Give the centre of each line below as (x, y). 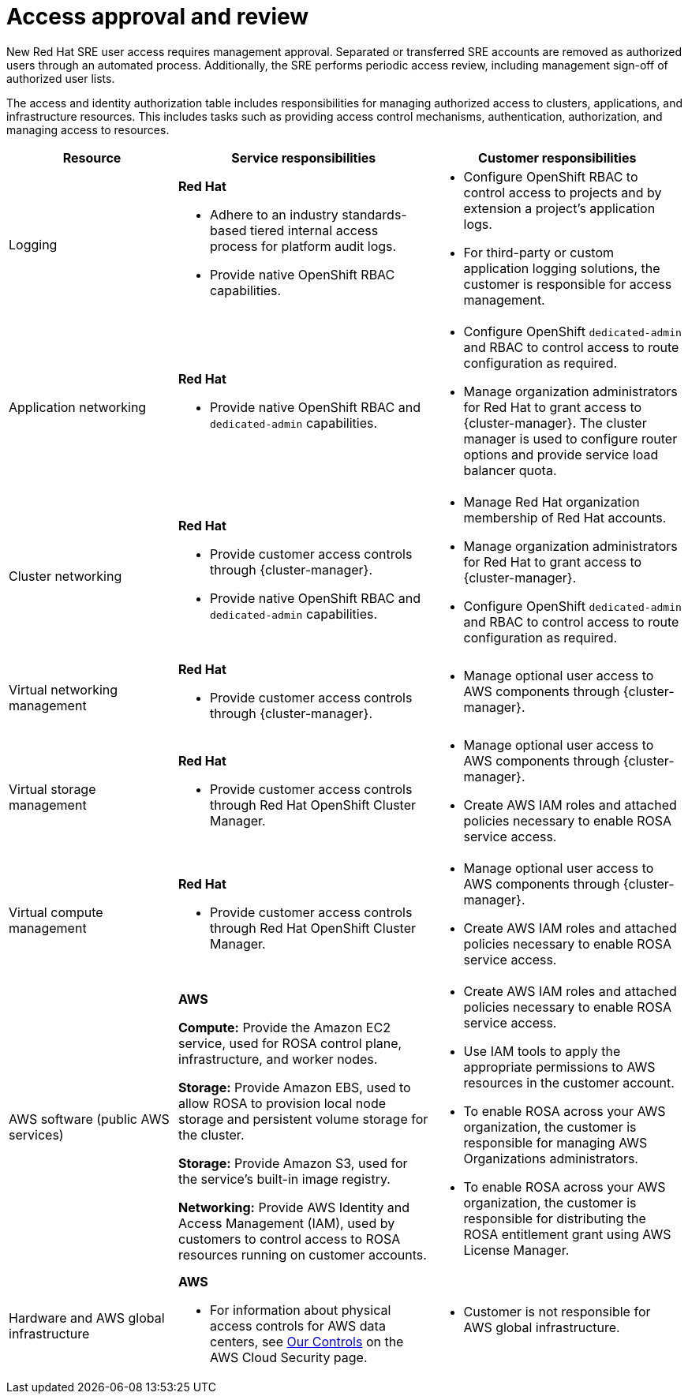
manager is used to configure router (570, 438)
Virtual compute (56, 912)
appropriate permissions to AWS (559, 1067)
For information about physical (301, 1310)
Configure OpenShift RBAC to (551, 176)
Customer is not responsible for (557, 1311)
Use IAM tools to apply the (542, 1051)
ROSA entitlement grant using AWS (567, 1234)
